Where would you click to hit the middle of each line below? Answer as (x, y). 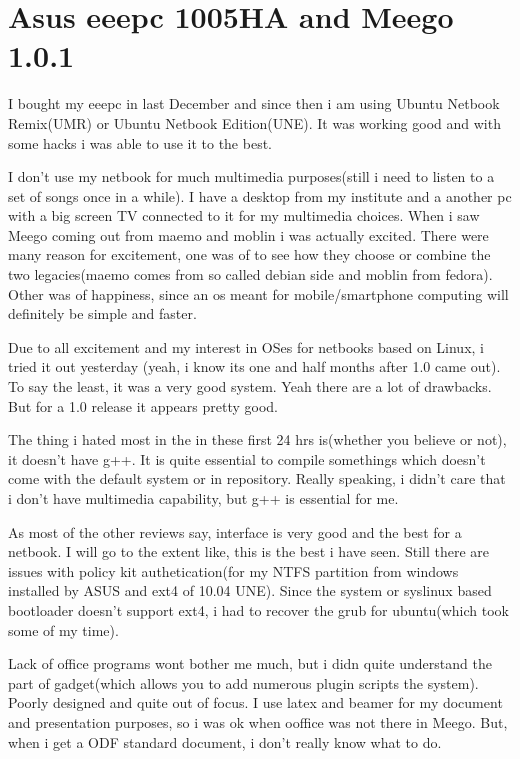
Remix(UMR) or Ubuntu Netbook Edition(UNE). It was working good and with (254, 122)
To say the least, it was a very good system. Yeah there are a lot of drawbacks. (250, 386)
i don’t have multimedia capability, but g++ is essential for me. (203, 498)
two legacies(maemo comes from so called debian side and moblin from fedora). (250, 274)
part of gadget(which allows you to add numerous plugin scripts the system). (243, 682)
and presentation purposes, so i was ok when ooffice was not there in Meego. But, (258, 721)
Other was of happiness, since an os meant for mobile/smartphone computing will (258, 293)
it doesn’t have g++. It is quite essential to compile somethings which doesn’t (247, 458)
